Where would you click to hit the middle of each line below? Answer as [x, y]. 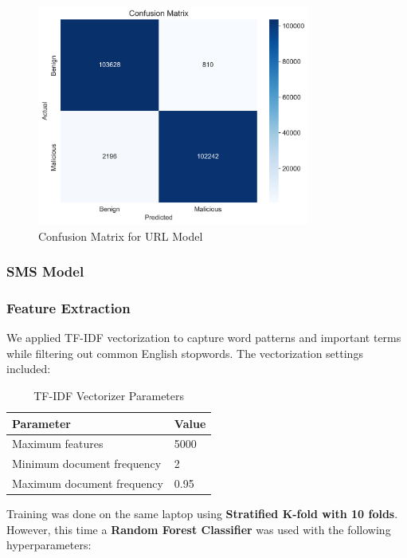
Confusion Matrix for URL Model [121, 236]
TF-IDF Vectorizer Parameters [109, 395]
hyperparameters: [49, 545]
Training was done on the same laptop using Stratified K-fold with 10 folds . [202, 514]
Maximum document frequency [88, 483]
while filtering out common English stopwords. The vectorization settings [185, 353]
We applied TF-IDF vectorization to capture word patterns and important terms [204, 338]
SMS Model [45, 271]
